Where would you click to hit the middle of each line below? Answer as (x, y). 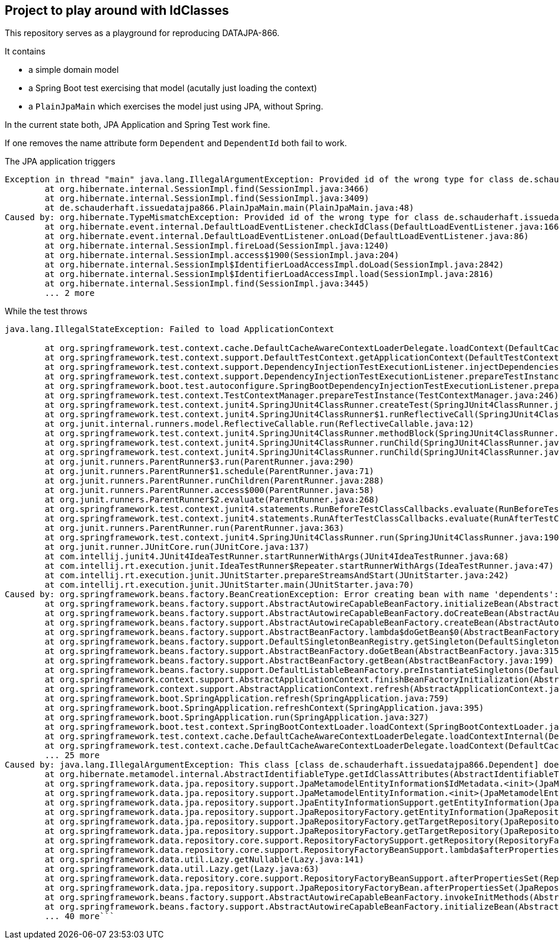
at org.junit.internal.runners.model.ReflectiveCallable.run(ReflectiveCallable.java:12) (259, 424)
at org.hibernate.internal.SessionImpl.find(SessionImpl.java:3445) (207, 284)
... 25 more (72, 755)
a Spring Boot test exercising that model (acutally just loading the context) (173, 88)
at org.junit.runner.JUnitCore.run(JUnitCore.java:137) (177, 547)
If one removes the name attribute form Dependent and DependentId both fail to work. (176, 143)
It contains (25, 51)
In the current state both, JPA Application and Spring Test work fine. (138, 125)
